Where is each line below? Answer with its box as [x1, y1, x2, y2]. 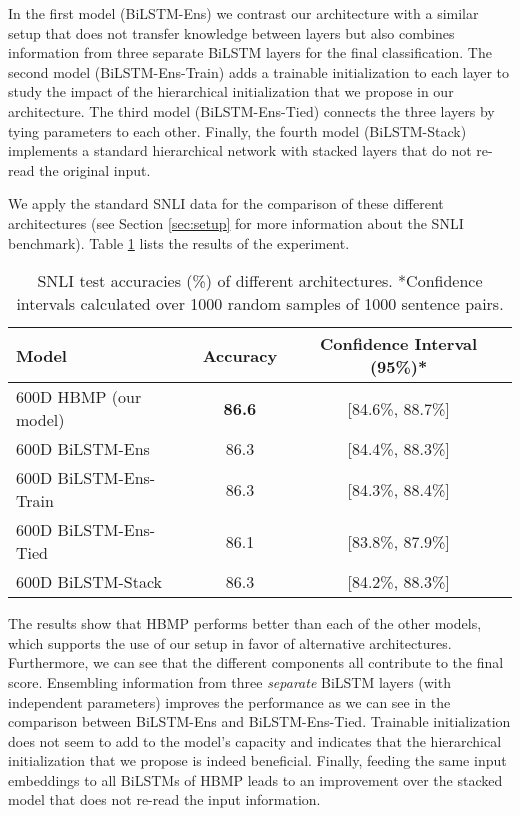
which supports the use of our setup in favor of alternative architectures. [8, 632, 452, 653]
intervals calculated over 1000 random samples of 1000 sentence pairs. [16, 292, 504, 316]
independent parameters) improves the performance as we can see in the [8, 691, 451, 712]
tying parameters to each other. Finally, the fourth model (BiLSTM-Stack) [8, 120, 467, 141]
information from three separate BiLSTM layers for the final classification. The [8, 42, 492, 63]
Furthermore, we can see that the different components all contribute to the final [8, 652, 504, 673]
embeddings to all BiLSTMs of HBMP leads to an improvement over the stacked [8, 769, 503, 790]
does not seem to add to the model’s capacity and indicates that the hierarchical [8, 730, 502, 751]
